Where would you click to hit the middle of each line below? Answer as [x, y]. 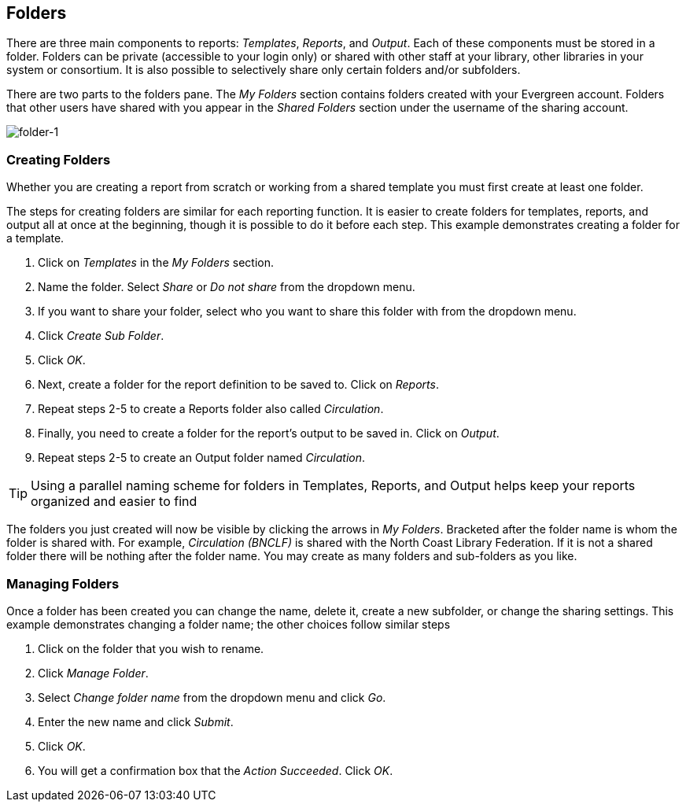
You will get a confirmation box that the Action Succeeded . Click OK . [216, 770]
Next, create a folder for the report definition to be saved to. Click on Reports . [238, 385]
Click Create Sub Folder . [101, 336]
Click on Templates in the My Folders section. [156, 263]
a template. [35, 238]
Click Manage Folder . [93, 673]
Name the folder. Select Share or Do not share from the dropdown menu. [227, 287]
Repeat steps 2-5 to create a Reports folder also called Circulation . [211, 409]
